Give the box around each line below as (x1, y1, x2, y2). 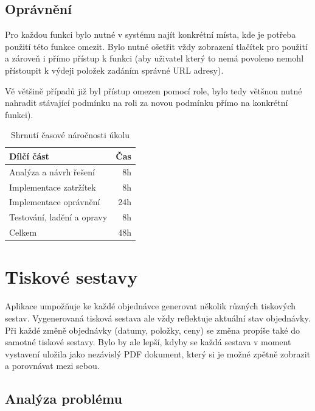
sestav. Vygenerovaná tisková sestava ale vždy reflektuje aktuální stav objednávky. (5, 311, 311, 324)
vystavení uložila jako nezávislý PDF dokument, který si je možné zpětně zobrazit (5, 347, 311, 360)
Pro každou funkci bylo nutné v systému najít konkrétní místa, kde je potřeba (5, 28, 296, 41)
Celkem (9, 226, 37, 239)
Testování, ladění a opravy (9, 211, 108, 223)
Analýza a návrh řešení (9, 165, 95, 178)
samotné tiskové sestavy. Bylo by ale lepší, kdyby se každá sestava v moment (5, 335, 291, 348)
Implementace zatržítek (9, 180, 96, 193)
